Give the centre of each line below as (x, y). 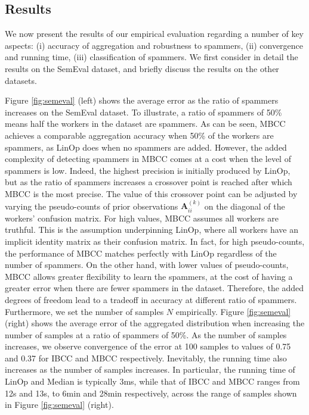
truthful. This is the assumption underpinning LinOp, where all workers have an (152, 230)
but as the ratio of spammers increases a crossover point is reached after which (149, 182)
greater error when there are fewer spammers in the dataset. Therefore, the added (154, 288)
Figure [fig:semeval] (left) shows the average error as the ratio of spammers (142, 100)
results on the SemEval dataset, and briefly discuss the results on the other (142, 68)
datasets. (21, 80)
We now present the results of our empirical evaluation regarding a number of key (154, 34)
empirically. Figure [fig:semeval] (233, 311)
